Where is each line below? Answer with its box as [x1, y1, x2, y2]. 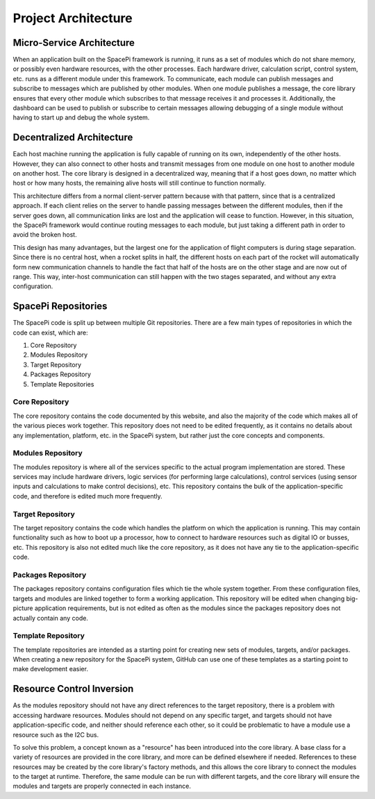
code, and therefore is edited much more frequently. [12, 491, 162, 500]
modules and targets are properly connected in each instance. [12, 782, 191, 791]
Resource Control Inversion [12, 683, 134, 695]
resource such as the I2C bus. [12, 730, 99, 739]
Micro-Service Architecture [12, 37, 135, 49]
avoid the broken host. [12, 230, 77, 239]
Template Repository [12, 631, 85, 641]
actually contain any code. [12, 614, 88, 622]
